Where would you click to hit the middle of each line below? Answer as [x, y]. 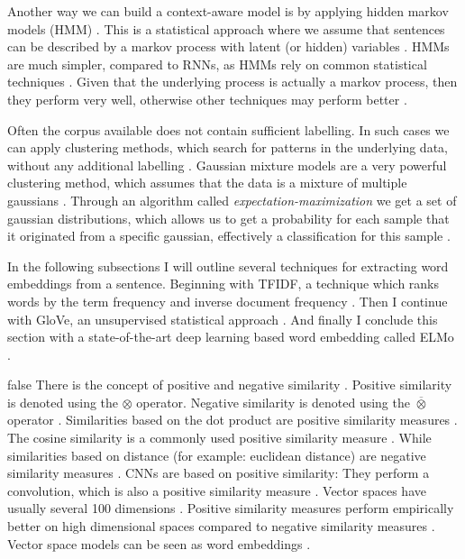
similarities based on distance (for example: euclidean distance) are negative [217, 455]
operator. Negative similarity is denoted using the [273, 402]
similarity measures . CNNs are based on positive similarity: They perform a [219, 473]
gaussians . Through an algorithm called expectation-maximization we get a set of [232, 200]
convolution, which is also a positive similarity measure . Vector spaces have [217, 490]
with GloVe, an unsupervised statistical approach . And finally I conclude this [223, 319]
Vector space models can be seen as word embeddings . [159, 543]
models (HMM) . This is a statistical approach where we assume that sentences [226, 28]
